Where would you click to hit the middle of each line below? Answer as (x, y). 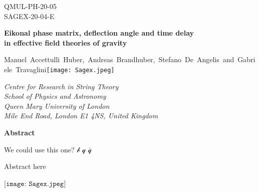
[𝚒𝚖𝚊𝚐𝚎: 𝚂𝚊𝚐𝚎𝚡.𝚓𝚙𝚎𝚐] (35, 184)
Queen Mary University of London (57, 106)
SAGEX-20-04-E (29, 16)
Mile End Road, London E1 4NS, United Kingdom (81, 116)
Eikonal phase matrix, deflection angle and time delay (99, 33)
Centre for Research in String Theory (61, 86)
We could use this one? (39, 149)
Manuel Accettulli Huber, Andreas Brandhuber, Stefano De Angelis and (119, 59)
